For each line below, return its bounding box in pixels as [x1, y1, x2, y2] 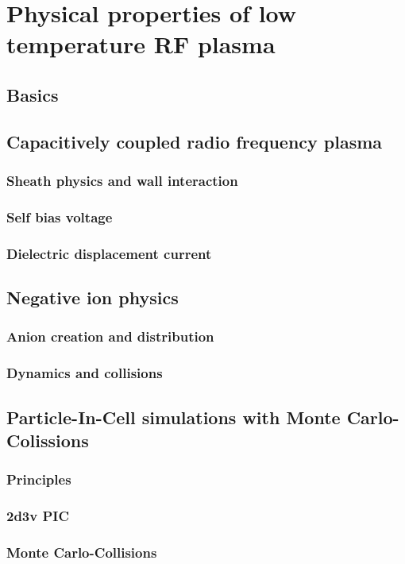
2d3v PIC [6, 506, 70, 526]
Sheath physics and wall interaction [6, 171, 238, 191]
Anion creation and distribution [6, 326, 214, 346]
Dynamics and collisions [6, 363, 163, 383]
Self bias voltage [6, 207, 113, 226]
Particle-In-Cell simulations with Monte [6, 404, 341, 429]
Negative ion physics [6, 285, 179, 310]
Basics [6, 82, 59, 106]
